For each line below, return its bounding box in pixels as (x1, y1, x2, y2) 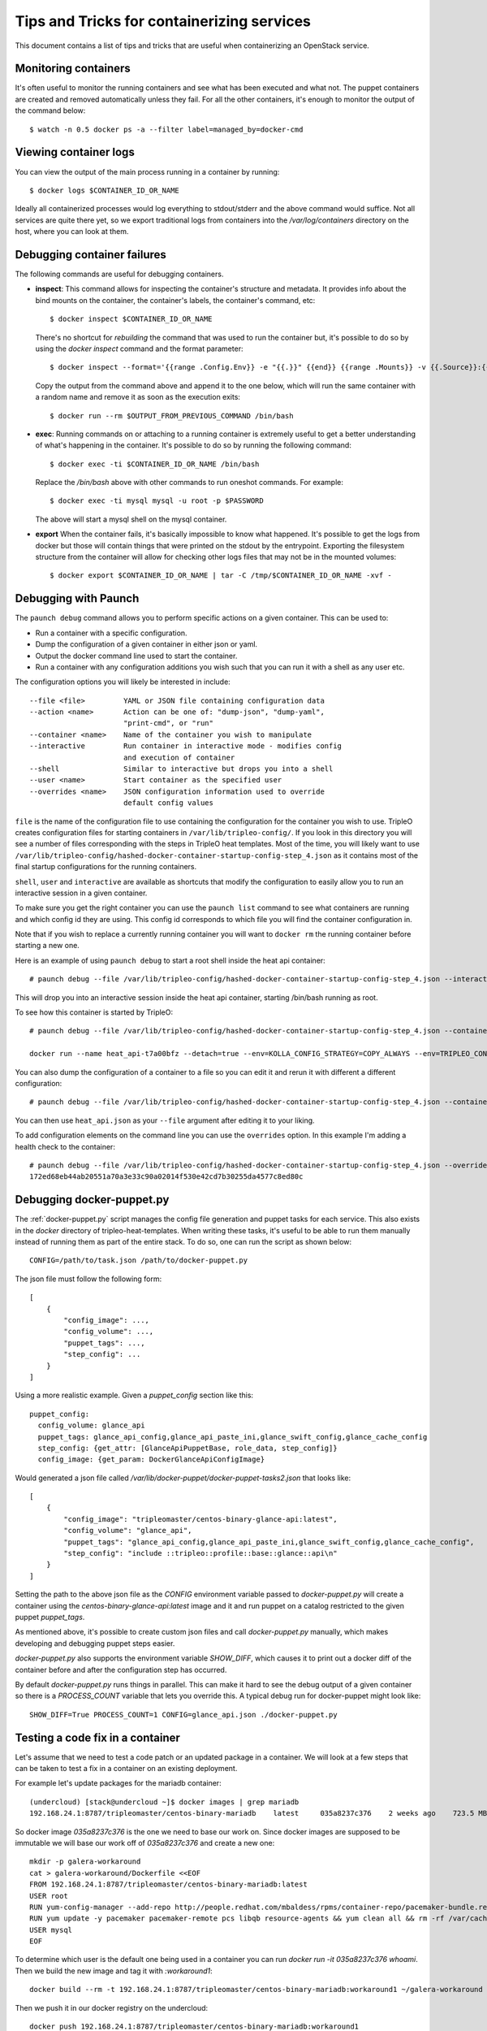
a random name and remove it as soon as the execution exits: (35, 392, 241, 402)
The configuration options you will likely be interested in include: (15, 677, 231, 686)
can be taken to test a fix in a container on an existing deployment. (15, 1764, 238, 1773)
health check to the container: (15, 1141, 115, 1151)
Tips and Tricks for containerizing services (15, 12, 312, 30)
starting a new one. (15, 941, 80, 951)
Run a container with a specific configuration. (35, 628, 187, 638)
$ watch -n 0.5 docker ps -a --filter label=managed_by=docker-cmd (29, 124, 304, 134)
